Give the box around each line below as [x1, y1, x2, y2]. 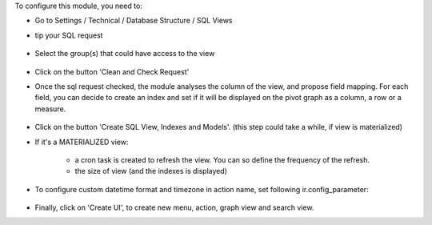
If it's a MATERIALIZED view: [34, 137, 129, 147]
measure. [34, 104, 66, 114]
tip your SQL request [34, 30, 103, 40]
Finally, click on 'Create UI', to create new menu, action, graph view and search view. [34, 203, 314, 212]
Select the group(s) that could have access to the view [34, 49, 215, 58]
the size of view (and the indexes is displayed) [74, 167, 228, 176]
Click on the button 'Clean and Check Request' [34, 66, 190, 76]
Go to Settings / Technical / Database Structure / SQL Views [34, 16, 233, 26]
